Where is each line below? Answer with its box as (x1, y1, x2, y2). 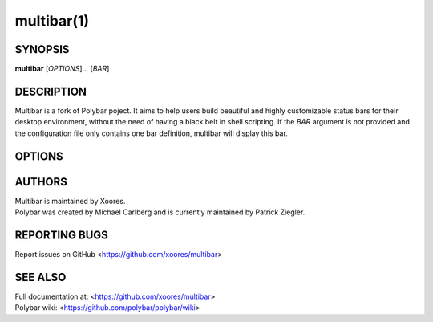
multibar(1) (14, 12, 90, 30)
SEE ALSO (14, 270, 67, 284)
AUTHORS (14, 175, 68, 189)
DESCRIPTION (14, 84, 87, 98)
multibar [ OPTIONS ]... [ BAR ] (14, 64, 110, 74)
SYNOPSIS (14, 43, 70, 56)
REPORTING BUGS (14, 228, 108, 242)
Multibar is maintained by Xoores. (14, 196, 126, 206)
